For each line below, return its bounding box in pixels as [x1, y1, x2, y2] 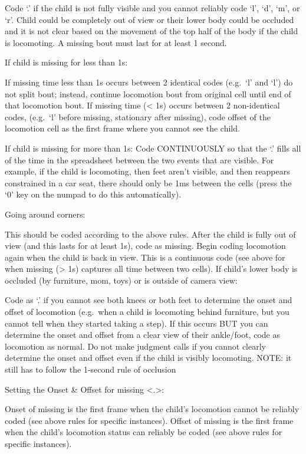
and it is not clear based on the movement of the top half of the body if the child [5, 25, 298, 37]
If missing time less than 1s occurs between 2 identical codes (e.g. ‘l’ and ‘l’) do [5, 75, 293, 88]
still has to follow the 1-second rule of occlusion [5, 363, 176, 376]
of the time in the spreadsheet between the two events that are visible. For [5, 153, 274, 166]
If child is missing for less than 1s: [5, 56, 128, 68]
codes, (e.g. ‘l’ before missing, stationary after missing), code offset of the [5, 110, 271, 123]
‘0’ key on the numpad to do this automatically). [5, 188, 182, 200]
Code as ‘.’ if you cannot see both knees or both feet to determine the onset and [5, 294, 292, 306]
